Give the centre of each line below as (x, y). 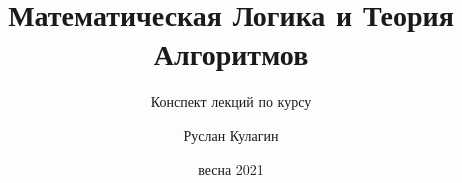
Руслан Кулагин (231, 134)
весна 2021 (231, 168)
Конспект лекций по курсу (231, 101)
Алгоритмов (231, 53)
